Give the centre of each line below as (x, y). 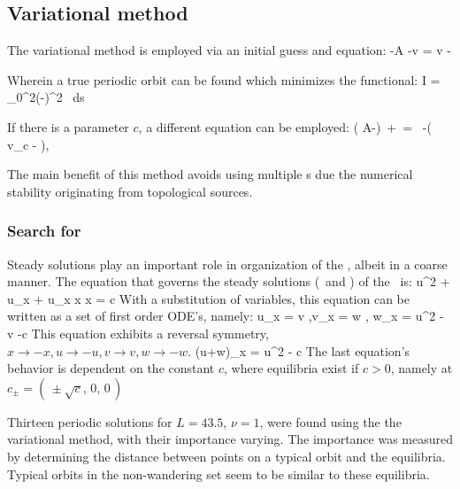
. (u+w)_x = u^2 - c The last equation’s (299, 350)
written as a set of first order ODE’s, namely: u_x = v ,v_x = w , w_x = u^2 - (226, 316)
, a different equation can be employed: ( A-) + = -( (285, 126)
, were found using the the (330, 421)
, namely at (422, 368)
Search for (44, 231)
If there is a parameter (68, 126)
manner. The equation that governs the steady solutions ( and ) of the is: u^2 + (229, 281)
